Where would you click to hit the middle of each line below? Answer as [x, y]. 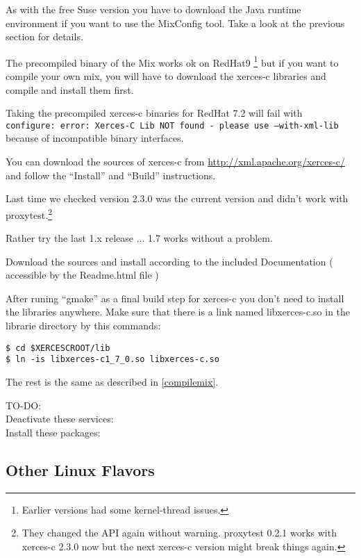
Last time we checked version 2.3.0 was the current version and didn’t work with [177, 198]
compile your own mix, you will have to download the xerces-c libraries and [166, 76]
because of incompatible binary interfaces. [95, 138]
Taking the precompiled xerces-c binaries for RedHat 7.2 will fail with [154, 113]
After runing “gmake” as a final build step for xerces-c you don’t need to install [175, 298]
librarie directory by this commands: [83, 326]
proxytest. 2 [29, 213]
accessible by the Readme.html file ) [82, 275]
